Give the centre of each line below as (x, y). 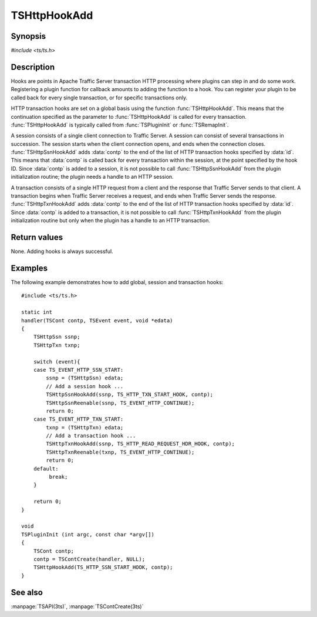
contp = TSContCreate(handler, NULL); (89, 559)
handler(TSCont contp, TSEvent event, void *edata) (97, 320)
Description (33, 67)
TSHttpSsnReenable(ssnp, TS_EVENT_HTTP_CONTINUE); (120, 403)
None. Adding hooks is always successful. (62, 251)
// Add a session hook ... (85, 386)
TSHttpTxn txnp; (57, 345)
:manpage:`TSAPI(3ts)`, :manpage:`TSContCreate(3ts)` (77, 606)
